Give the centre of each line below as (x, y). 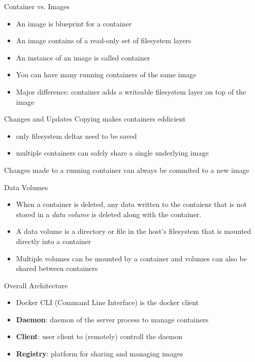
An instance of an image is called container (83, 57)
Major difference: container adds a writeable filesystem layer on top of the (131, 91)
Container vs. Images (37, 6)
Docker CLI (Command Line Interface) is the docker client (107, 302)
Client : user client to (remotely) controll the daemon (99, 336)
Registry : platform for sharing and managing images (100, 354)
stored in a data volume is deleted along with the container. (109, 214)
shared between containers (57, 268)
